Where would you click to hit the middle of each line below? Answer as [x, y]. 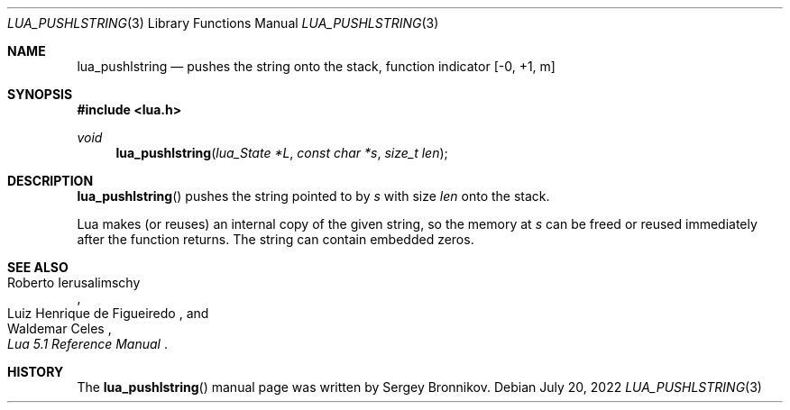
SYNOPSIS [40, 94]
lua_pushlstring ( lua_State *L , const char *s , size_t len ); [282, 153]
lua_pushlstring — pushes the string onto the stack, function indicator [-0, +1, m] [316, 66]
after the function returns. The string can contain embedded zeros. [276, 239]
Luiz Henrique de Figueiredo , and [108, 313]
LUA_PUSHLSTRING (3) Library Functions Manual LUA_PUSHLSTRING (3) [223, 23]
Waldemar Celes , [60, 328]
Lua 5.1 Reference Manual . [87, 344]
